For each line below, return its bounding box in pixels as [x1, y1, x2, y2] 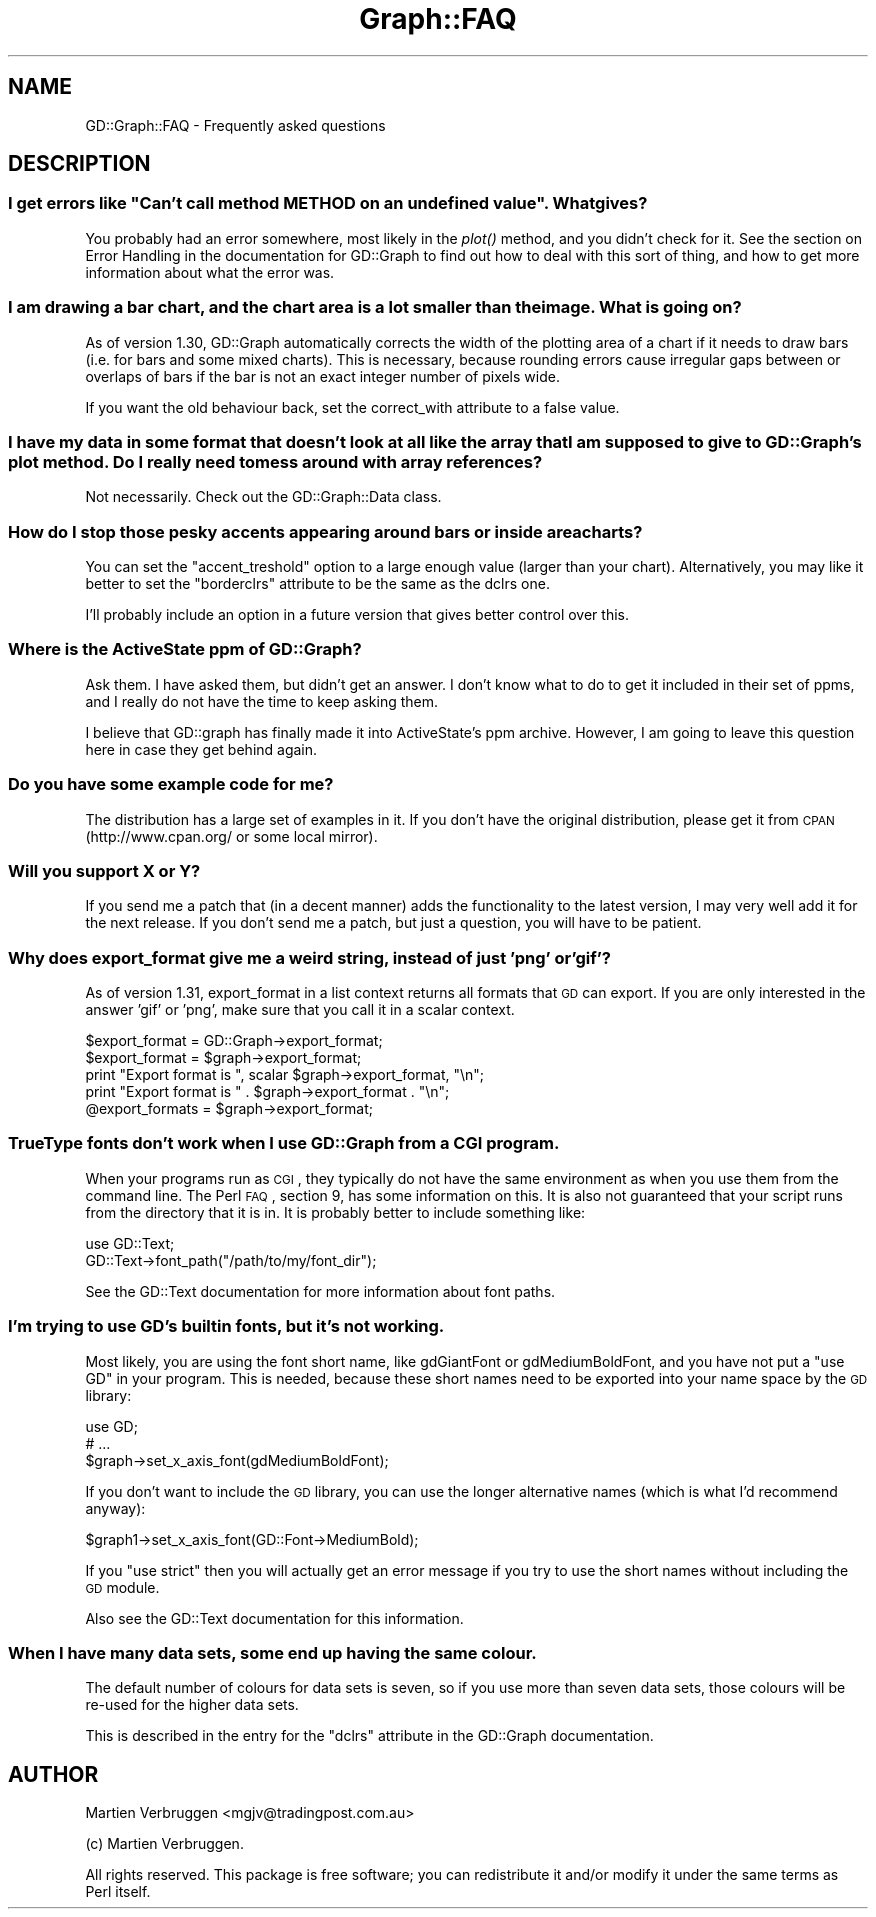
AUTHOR [8, 1761, 99, 1787]
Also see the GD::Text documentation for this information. [85, 1609, 464, 1627]
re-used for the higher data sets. [85, 1696, 299, 1714]
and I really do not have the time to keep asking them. [85, 692, 439, 710]
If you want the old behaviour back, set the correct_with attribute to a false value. [85, 398, 620, 416]
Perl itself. [85, 1883, 151, 1901]
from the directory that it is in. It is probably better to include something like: [85, 1203, 586, 1221]
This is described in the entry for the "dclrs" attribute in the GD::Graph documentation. [85, 1727, 654, 1745]
